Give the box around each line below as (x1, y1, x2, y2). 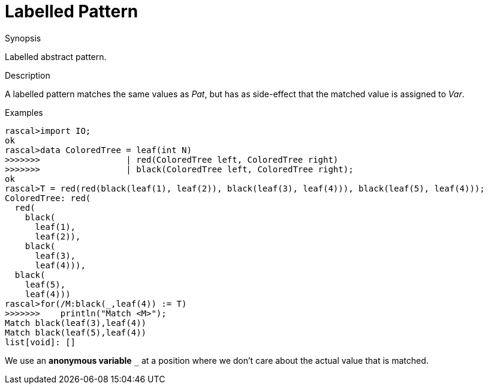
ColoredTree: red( (5, 193, 91, 203)
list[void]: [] (5, 337, 76, 347)
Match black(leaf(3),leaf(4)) (5, 318, 147, 328)
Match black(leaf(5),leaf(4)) (5, 327, 147, 337)
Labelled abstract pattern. (5, 51, 107, 62)
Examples (5, 107, 43, 118)
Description (5, 70, 50, 80)
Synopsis (5, 32, 41, 43)
